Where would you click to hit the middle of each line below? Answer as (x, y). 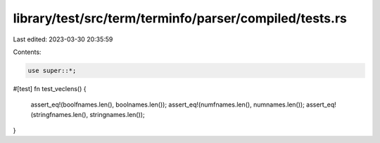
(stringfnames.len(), (59, 114)
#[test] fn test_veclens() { (50, 88)
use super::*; (52, 70)
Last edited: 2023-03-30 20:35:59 (63, 39)
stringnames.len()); (117, 114)
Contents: (27, 52)
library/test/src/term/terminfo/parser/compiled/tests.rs (180, 18)
